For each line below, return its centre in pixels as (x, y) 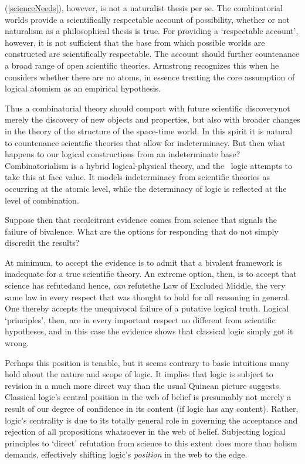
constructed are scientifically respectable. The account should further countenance (152, 54)
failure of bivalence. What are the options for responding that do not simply (142, 231)
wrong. (17, 343)
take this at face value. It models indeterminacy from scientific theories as (137, 177)
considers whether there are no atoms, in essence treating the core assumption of (150, 77)
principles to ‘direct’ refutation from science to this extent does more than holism (151, 443)
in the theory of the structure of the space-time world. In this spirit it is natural (149, 131)
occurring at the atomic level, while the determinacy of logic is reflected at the (146, 188)
